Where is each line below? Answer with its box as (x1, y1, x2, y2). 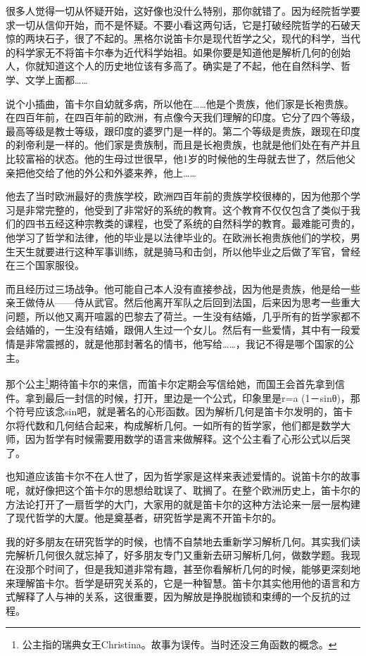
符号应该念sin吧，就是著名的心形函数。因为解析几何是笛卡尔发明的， (15, 404, 334, 419)
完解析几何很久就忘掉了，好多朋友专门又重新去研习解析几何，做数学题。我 (6, 548, 351, 562)
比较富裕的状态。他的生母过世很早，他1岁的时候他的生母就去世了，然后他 (6, 151, 346, 165)
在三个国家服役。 (6, 258, 84, 272)
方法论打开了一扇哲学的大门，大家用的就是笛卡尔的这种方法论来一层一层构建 (6, 496, 360, 511)
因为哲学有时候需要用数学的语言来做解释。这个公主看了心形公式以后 (25, 431, 341, 446)
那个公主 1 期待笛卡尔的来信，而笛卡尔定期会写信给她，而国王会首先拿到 (6, 374, 335, 391)
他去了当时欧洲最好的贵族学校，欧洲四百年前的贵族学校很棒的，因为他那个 (6, 189, 351, 203)
